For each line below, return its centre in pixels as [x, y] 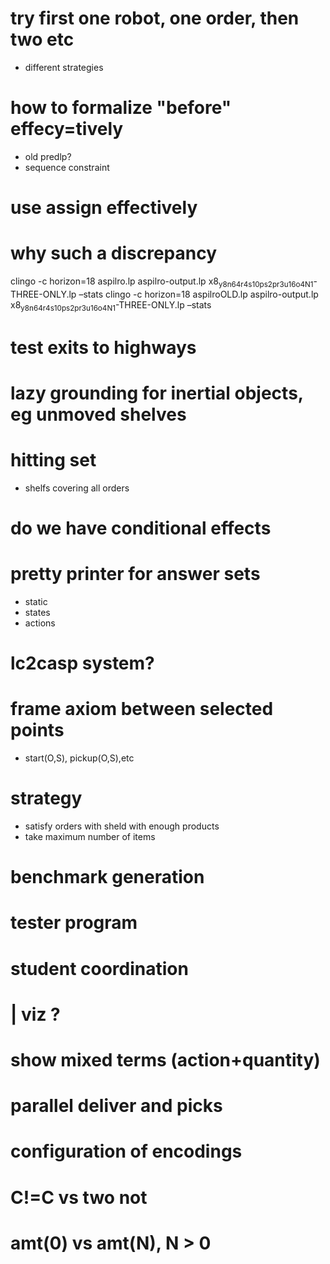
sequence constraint [67, 167]
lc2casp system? [82, 663]
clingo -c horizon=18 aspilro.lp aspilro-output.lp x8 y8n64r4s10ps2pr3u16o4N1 [162, 282]
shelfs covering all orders [77, 488]
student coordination [99, 968]
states [37, 613]
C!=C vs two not [79, 1197]
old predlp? [48, 156]
